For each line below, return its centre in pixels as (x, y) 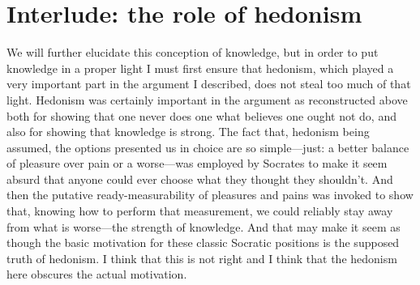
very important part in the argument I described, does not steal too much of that (209, 84)
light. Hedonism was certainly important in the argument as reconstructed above (207, 99)
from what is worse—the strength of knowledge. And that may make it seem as (204, 226)
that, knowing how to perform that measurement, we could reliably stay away (200, 211)
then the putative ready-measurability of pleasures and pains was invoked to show (210, 195)
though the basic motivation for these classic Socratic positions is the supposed (203, 242)
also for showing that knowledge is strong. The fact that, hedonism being (188, 132)
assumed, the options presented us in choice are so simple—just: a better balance (208, 147)
